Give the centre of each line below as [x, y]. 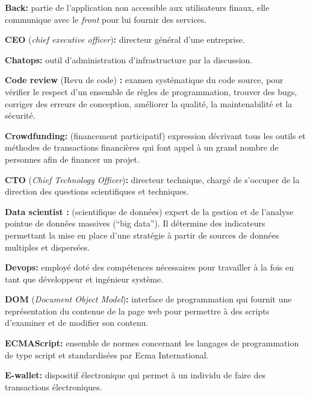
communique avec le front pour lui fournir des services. [106, 19]
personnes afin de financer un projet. [72, 159]
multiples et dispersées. [48, 247]
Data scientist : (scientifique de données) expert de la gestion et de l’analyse [149, 211]
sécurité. [20, 115]
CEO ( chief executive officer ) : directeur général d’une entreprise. [125, 39]
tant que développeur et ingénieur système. [84, 279]
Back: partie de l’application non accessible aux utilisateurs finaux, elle [137, 7]
